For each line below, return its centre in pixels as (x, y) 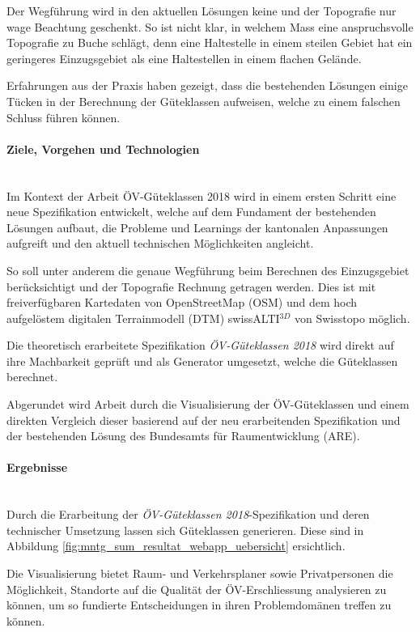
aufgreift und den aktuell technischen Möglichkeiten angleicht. (160, 243)
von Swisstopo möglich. (352, 318)
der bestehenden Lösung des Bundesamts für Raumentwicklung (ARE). (183, 436)
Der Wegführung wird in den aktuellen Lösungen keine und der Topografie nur (202, 11)
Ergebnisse (37, 467)
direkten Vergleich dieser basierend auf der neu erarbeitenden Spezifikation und (204, 420)
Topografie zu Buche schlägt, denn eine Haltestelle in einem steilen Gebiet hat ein (210, 42)
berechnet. (32, 377)
